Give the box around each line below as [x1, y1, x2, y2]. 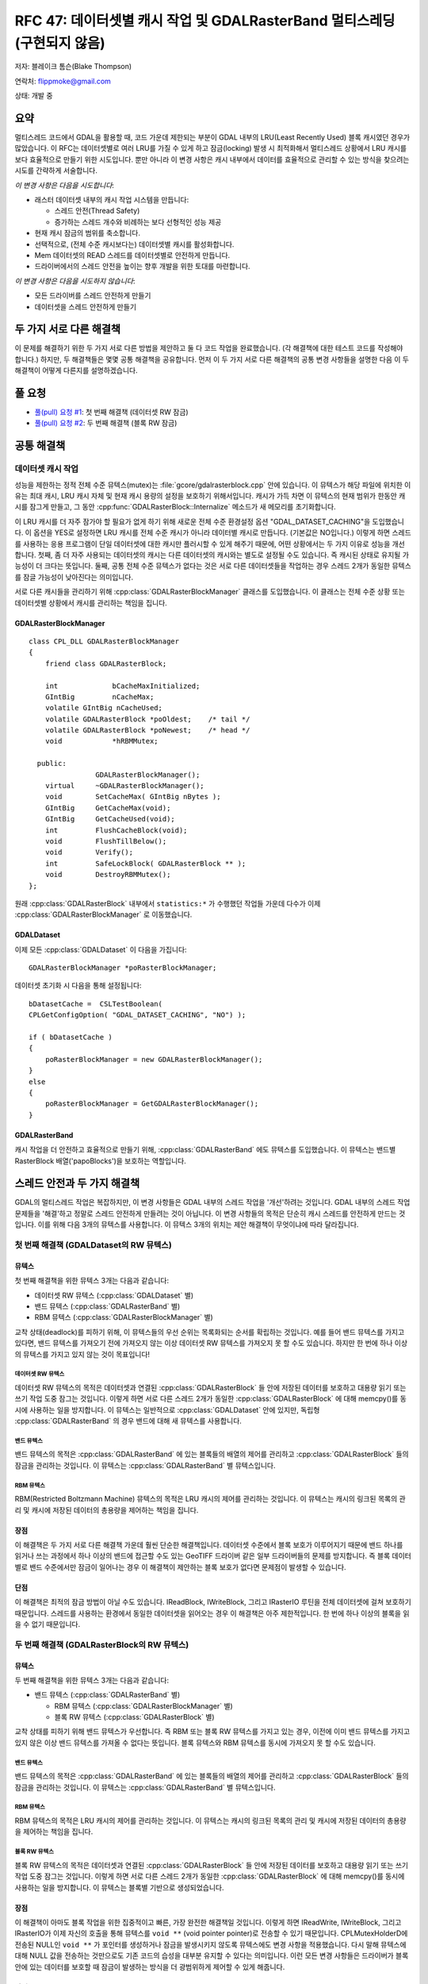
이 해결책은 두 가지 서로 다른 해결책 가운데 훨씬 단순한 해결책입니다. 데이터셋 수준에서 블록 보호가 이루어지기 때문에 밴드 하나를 [14, 1540, 403, 1550]
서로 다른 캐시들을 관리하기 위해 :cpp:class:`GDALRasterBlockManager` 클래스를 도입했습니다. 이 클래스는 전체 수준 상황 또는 [14, 587, 406, 597]
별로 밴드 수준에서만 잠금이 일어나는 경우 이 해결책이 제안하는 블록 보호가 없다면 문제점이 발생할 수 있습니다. [14, 1562, 346, 1571]
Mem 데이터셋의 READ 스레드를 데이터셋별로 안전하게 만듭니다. [34, 250, 231, 260]
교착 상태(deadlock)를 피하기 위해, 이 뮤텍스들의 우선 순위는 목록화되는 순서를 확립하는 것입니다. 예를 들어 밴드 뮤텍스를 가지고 [14, 1327, 405, 1336]
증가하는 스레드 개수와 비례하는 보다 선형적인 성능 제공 [54, 217, 222, 226]
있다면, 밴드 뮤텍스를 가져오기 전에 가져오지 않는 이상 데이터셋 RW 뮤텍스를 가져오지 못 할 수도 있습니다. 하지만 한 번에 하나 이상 [14, 1338, 408, 1348]
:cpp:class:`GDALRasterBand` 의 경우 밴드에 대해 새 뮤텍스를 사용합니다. [14, 1417, 242, 1426]
